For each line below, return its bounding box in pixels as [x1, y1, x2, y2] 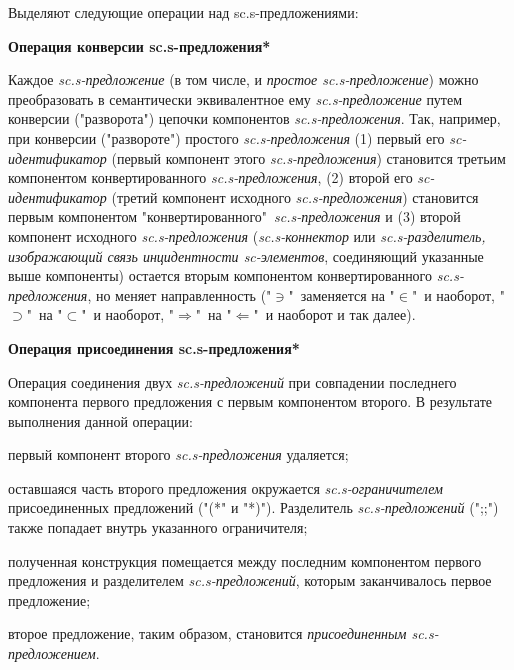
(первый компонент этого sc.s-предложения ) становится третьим [111, 147, 506, 168]
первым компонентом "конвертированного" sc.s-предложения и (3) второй [8, 206, 461, 227]
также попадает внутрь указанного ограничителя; [8, 517, 308, 538]
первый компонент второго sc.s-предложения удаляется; [8, 444, 349, 465]
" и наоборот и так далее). [253, 304, 416, 325]
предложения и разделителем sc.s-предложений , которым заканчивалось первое [8, 570, 492, 591]
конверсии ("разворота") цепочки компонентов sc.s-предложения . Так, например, [8, 108, 501, 129]
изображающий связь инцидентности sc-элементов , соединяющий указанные [8, 245, 484, 266]
